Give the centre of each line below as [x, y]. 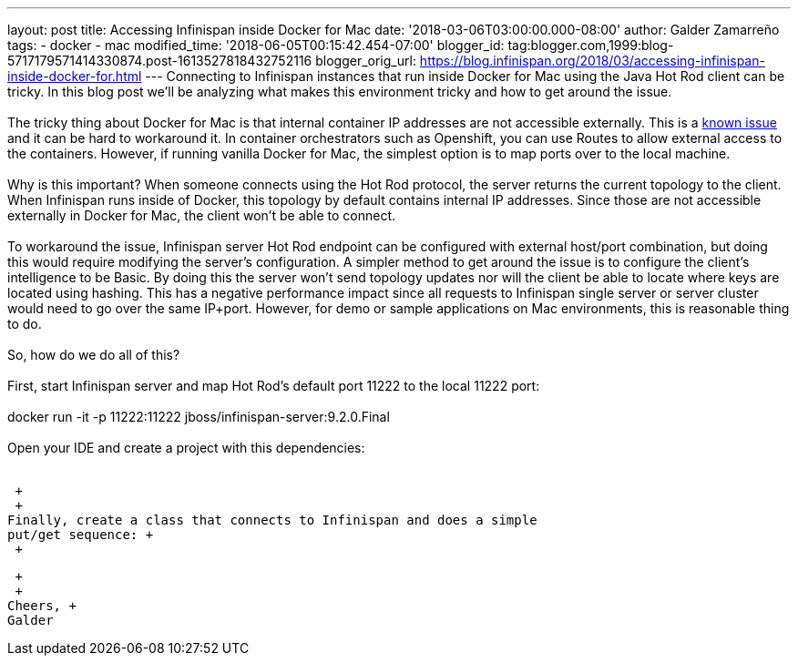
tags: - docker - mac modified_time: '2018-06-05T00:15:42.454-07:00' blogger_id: [256, 45]
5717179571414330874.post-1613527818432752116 [160, 61]
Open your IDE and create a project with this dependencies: [186, 448]
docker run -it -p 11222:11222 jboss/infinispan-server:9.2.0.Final [199, 417]
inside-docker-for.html [75, 76]
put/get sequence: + [81, 535]
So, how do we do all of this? [94, 355]
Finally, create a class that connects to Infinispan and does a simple [272, 520]
